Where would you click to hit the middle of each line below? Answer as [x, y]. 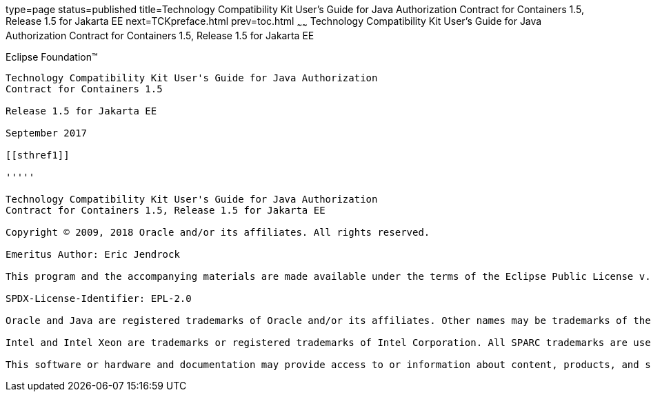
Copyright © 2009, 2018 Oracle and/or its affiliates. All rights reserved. [218, 232]
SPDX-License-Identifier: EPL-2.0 [99, 298]
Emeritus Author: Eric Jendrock [93, 254]
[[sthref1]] [38, 155]
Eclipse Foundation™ [52, 57]
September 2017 [47, 133]
